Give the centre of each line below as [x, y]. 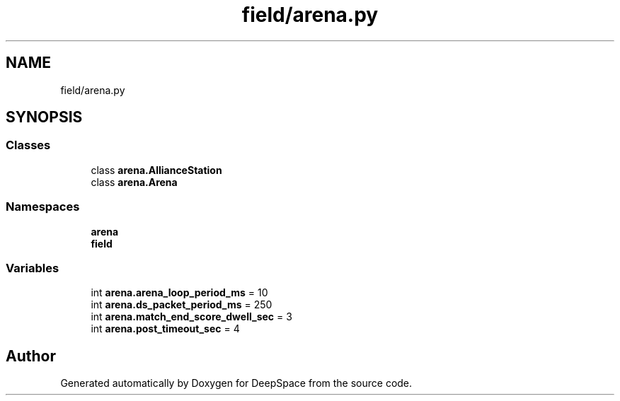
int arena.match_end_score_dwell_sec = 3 [191, 317]
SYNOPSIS [44, 117]
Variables [33, 268]
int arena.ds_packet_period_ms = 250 [182, 305]
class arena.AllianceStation [156, 170]
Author [31, 356]
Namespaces [43, 207]
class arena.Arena [134, 182]
